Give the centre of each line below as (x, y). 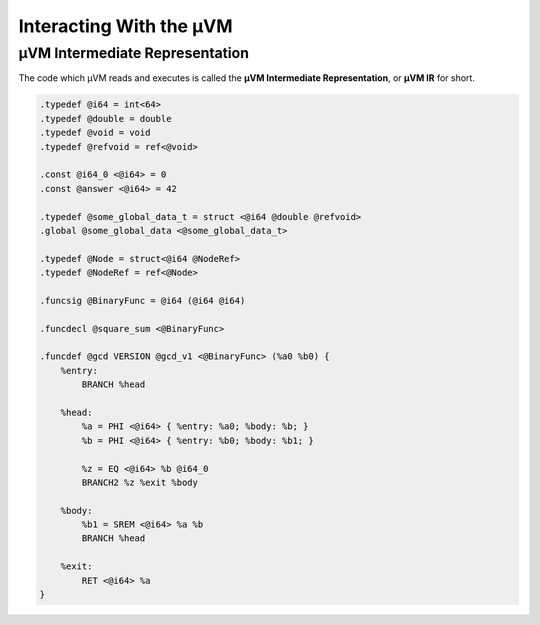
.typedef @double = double (105, 118)
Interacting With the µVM (125, 26)
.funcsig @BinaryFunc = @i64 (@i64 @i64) (142, 300)
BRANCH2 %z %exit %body (140, 482)
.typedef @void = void (95, 133)
